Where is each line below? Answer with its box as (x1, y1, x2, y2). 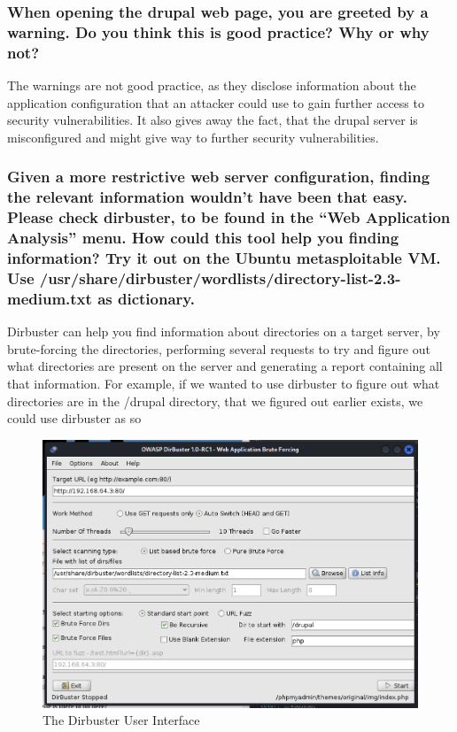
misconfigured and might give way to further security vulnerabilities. (7, 127, 379, 146)
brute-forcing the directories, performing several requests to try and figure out (7, 339, 430, 358)
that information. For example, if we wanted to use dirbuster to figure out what (7, 374, 440, 392)
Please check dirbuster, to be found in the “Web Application (7, 206, 451, 228)
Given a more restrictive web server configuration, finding (7, 166, 430, 188)
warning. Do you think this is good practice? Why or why (7, 20, 430, 42)
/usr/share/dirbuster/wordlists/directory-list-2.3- (39, 266, 401, 289)
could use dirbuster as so (7, 409, 142, 428)
